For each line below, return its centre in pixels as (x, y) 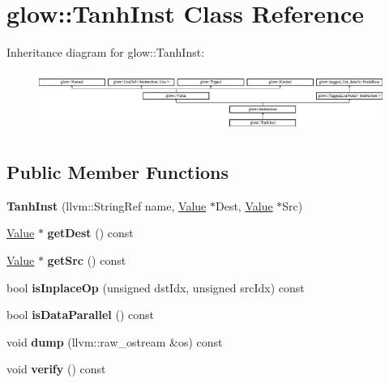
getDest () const (90, 233)
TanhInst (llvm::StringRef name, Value (107, 205)
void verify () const (56, 369)
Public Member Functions (118, 171)
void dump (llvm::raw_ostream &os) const (115, 341)
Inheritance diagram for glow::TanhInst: (106, 52)
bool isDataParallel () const (81, 315)
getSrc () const (87, 260)
